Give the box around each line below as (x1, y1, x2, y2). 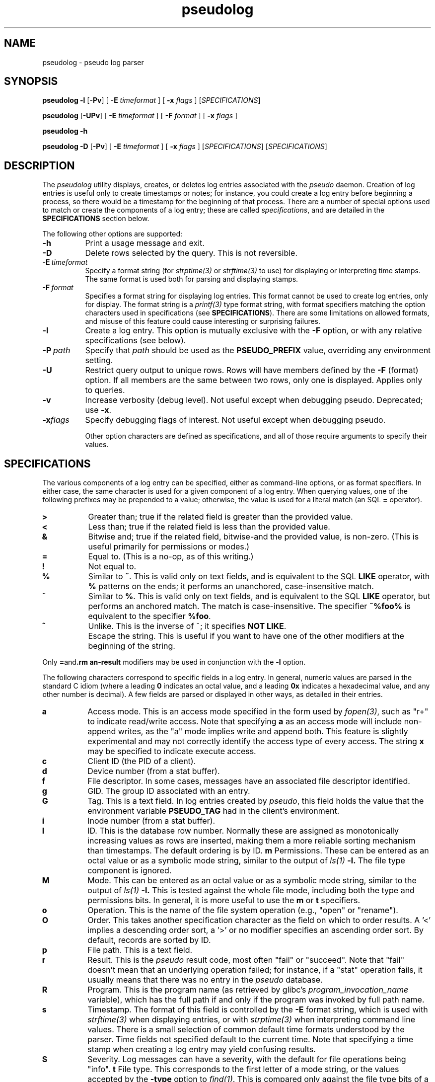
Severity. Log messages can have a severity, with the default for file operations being (87, 1054, 406, 1065)
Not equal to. (88, 561, 137, 572)
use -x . (85, 405, 112, 415)
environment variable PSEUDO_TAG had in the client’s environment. (87, 806, 340, 816)
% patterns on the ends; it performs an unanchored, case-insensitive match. (88, 581, 374, 592)
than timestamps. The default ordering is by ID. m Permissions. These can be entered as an (87, 846, 429, 856)
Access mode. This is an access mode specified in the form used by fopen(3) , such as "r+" (87, 706, 429, 717)
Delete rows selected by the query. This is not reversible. (85, 248, 297, 258)
